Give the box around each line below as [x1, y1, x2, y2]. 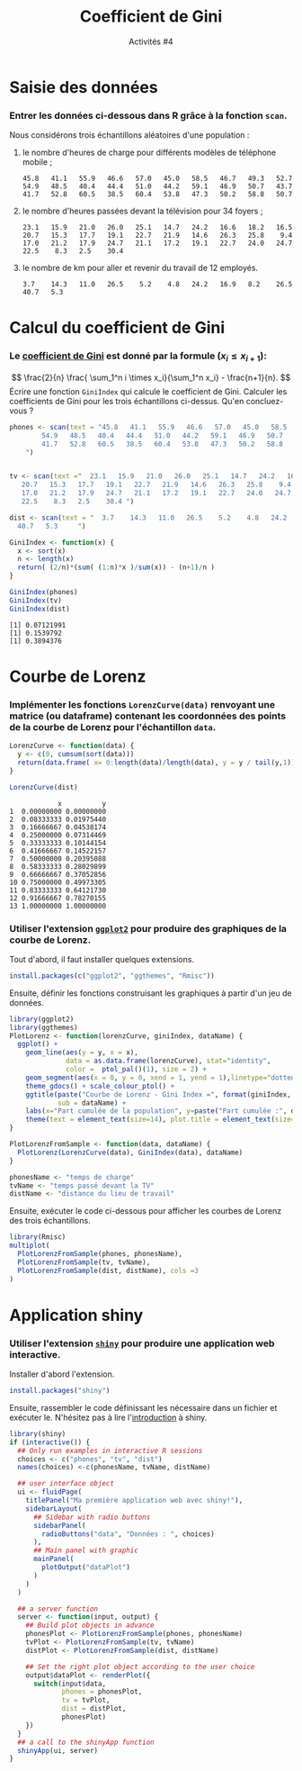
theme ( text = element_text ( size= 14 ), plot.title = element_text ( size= [25, 1115, 296, 1125]
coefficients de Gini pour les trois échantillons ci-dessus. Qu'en [9, 395, 244, 406]
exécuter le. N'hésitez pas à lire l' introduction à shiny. [9, 1412, 208, 1423]
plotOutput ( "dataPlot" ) [41, 1563, 130, 1572]
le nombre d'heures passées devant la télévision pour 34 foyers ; [22, 205, 263, 217]
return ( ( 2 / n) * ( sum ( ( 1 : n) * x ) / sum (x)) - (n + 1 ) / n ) [17, 563, 216, 573]
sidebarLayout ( [25, 1504, 83, 1513]
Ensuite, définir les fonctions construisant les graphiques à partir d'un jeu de [9, 988, 292, 998]
